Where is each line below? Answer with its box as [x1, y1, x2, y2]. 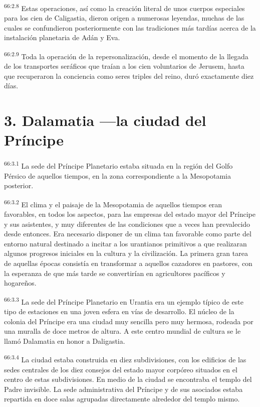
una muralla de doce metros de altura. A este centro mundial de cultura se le [4, 326, 241, 336]
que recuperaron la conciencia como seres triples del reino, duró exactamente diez [4, 70, 254, 81]
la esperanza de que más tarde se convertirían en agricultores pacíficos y [4, 267, 225, 278]
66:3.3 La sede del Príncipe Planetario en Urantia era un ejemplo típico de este [4, 295, 243, 307]
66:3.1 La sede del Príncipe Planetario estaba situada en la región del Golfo [4, 159, 233, 171]
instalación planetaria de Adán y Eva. [4, 32, 120, 43]
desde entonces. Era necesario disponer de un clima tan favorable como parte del [4, 228, 251, 239]
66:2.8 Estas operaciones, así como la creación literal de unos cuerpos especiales [4, 2, 245, 13]
